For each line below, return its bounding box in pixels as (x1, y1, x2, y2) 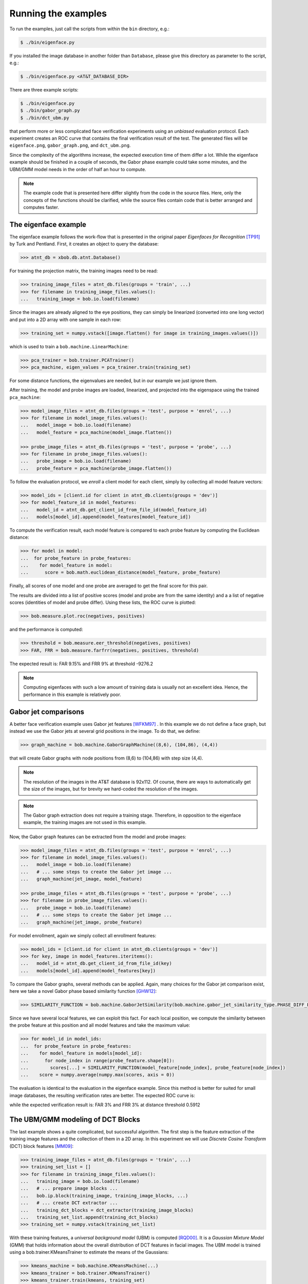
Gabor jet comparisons (9, 707, 85, 716)
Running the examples (9, 8, 107, 19)
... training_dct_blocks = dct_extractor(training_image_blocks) (20, 1207, 194, 1213)
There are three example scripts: (9, 86, 79, 92)
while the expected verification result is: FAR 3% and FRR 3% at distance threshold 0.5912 (9, 1102, 200, 1108)
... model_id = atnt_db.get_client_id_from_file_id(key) (20, 960, 172, 967)
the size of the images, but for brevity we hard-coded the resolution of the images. (23, 786, 199, 792)
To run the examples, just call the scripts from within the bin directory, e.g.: (9, 26, 169, 32)
